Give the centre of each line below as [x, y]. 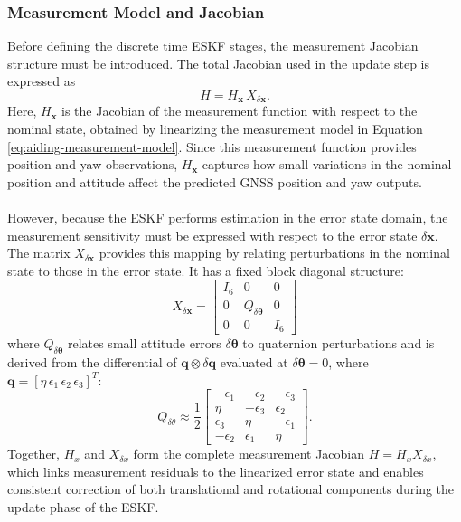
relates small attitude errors [144, 343]
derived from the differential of [92, 362]
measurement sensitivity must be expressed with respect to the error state [212, 235]
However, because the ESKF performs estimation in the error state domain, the [228, 218]
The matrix [39, 253]
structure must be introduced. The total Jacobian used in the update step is [218, 63]
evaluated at [254, 362]
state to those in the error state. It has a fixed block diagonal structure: [206, 270]
